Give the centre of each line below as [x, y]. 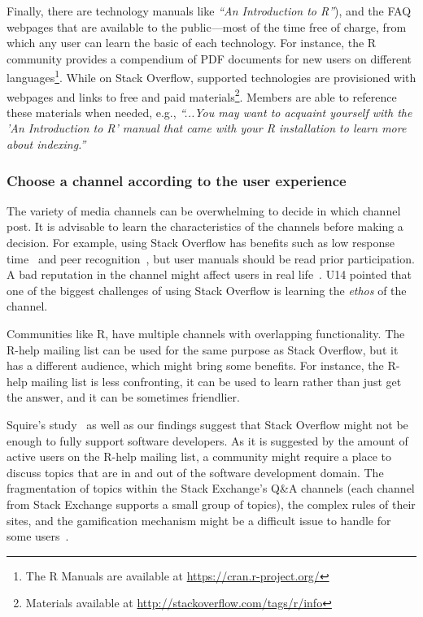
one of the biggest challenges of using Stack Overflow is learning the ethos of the [207, 290]
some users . [38, 536]
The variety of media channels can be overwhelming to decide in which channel [204, 210]
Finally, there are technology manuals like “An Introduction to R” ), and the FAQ [209, 11]
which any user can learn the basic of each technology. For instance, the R [192, 43]
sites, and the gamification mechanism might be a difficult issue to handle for [199, 520]
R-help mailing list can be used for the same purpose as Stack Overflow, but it [203, 349]
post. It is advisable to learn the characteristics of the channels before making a [205, 226]
